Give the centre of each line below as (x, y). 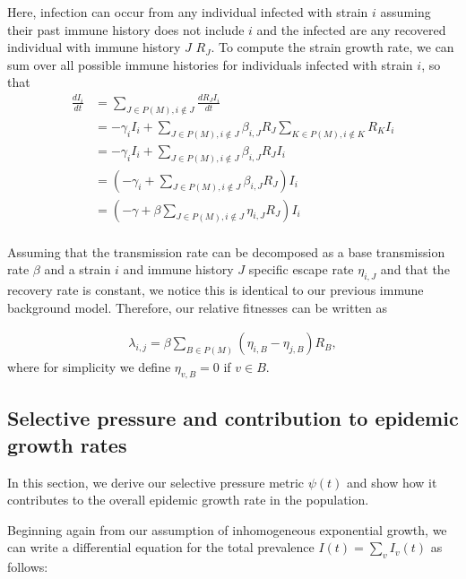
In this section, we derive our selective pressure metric (156, 482)
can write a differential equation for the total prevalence (161, 547)
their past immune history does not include (126, 29)
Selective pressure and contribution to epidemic (233, 418)
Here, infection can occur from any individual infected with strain (188, 12)
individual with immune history (94, 47)
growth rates (67, 444)
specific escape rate (301, 269)
